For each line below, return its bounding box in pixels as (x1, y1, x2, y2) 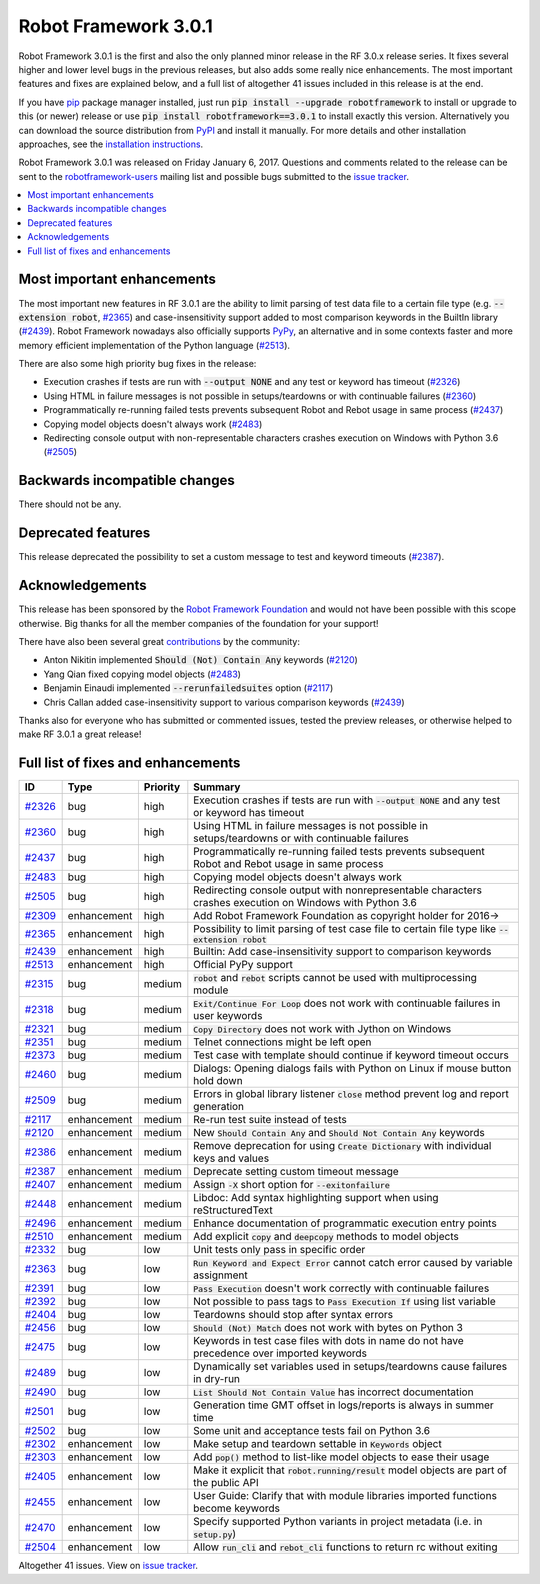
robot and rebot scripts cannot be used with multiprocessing (193, 971, 477, 985)
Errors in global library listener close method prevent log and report (193, 1087, 509, 1101)
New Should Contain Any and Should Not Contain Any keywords (193, 1126, 485, 1140)
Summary (193, 780, 241, 794)
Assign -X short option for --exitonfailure (193, 1178, 390, 1192)
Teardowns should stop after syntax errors (193, 1308, 394, 1322)
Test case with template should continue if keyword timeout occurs (193, 1048, 509, 1062)
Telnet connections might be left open (193, 1035, 372, 1049)
